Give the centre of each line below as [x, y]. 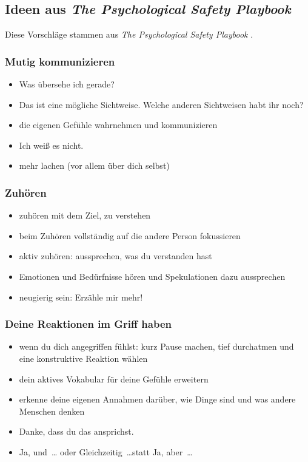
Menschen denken [52, 411]
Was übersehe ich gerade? [67, 84]
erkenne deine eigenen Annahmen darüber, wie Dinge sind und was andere [157, 399]
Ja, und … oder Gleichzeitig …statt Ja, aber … [106, 451]
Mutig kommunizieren [60, 61]
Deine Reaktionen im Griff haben [88, 324]
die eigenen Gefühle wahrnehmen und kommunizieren [118, 125]
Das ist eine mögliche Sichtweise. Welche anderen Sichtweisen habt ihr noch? [161, 104]
